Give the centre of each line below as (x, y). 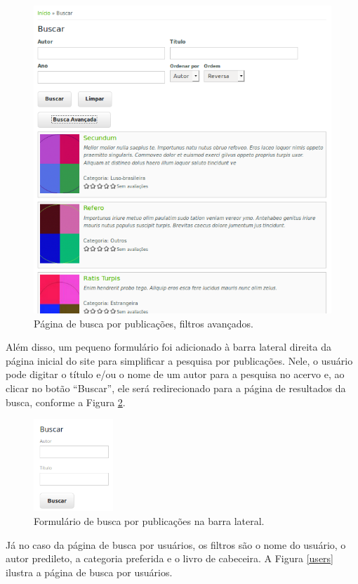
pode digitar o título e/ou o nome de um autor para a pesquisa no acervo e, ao (175, 374)
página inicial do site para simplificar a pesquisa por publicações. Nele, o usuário (179, 360)
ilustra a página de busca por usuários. (89, 572)
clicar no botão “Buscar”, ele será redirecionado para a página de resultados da (176, 388)
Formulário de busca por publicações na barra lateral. (149, 521)
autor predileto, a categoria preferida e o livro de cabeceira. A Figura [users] (170, 558)
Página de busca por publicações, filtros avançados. (144, 323)
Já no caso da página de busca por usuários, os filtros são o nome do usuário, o (176, 544)
